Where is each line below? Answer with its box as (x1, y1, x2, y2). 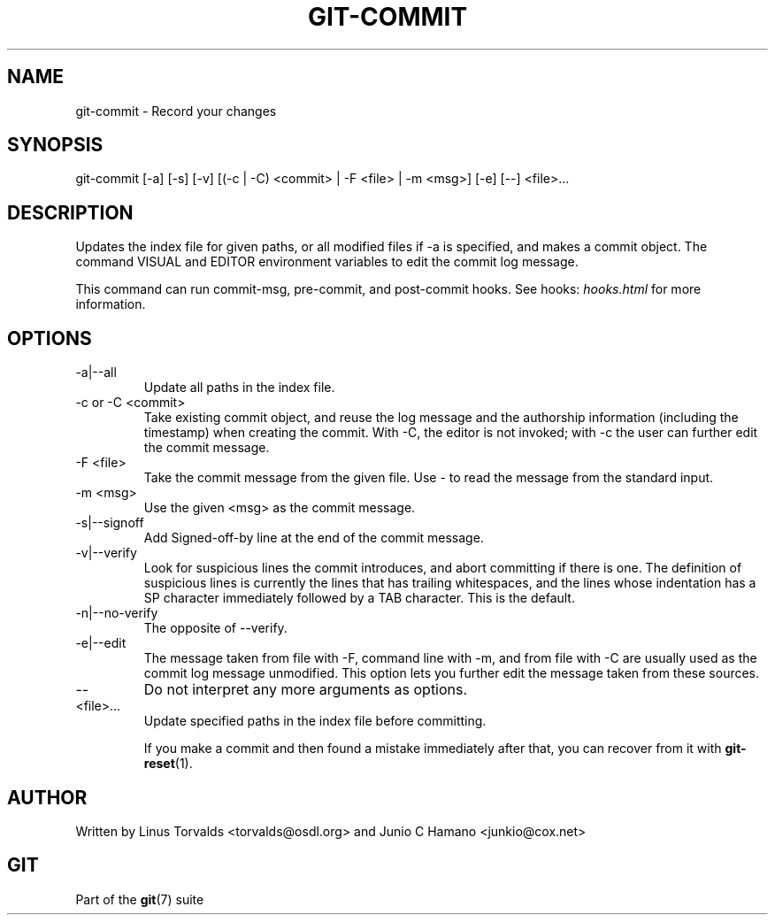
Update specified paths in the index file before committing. (143, 713, 487, 729)
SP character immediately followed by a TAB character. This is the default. (143, 590, 575, 606)
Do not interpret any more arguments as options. (143, 680, 468, 699)
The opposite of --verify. (143, 620, 288, 636)
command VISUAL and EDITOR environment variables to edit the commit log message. (75, 254, 579, 270)
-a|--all (75, 365, 117, 380)
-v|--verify (75, 545, 137, 561)
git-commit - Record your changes (75, 103, 277, 119)
